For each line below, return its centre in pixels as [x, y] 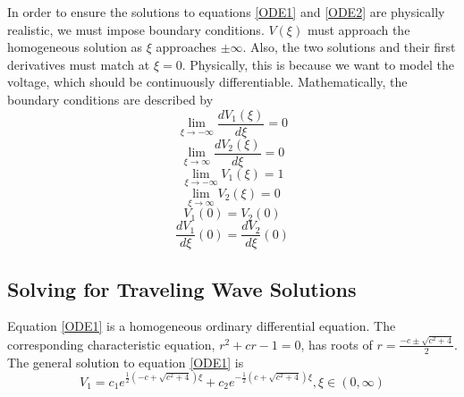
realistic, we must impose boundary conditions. [136, 29]
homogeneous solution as [75, 47]
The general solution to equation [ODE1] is [126, 362]
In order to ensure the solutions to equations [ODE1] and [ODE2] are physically [226, 12]
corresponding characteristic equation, [111, 344]
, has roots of [337, 344]
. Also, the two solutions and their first [349, 47]
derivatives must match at [79, 64]
